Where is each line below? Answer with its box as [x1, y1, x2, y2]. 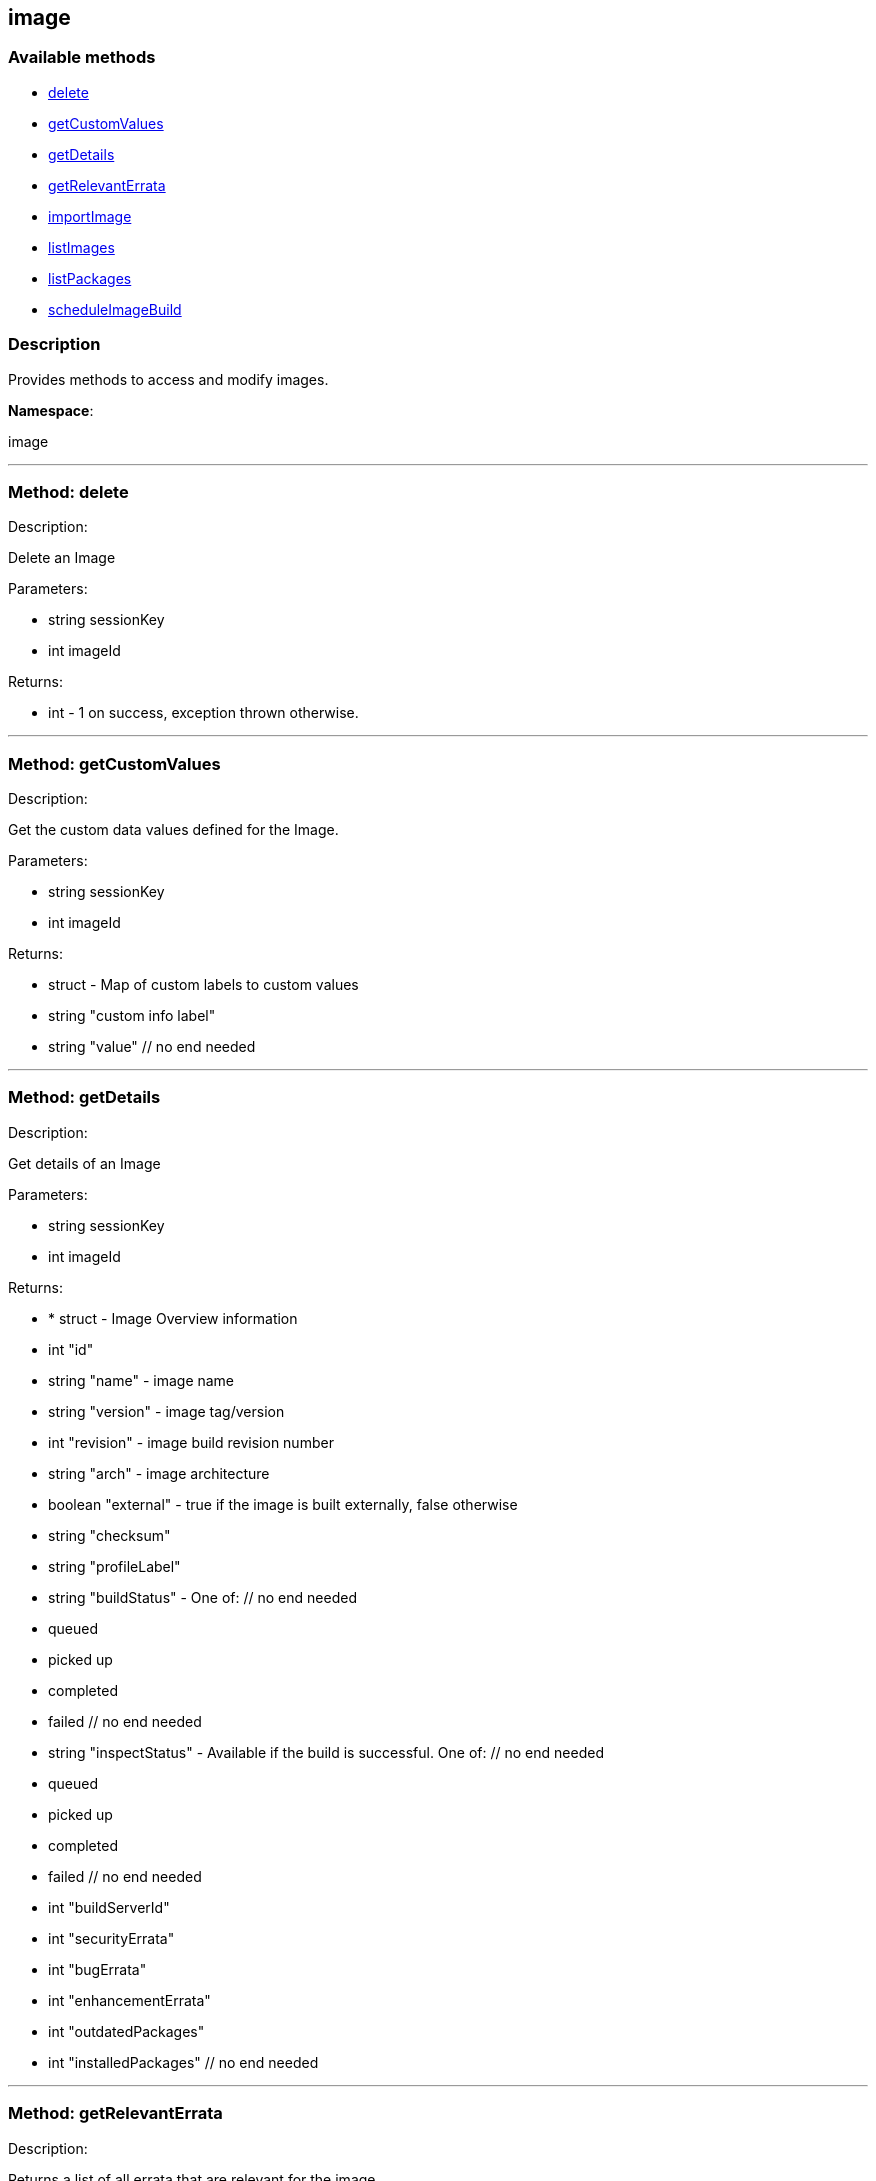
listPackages [48, 269, 132, 287]
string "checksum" [48, 1526, 171, 1544]
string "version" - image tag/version [48, 1402, 285, 1420]
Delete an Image [8, 549, 116, 567]
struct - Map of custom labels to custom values [48, 976, 359, 994]
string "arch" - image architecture [48, 1464, 270, 1482]
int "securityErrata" [48, 1929, 175, 1947]
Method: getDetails [8, 1087, 161, 1108]
